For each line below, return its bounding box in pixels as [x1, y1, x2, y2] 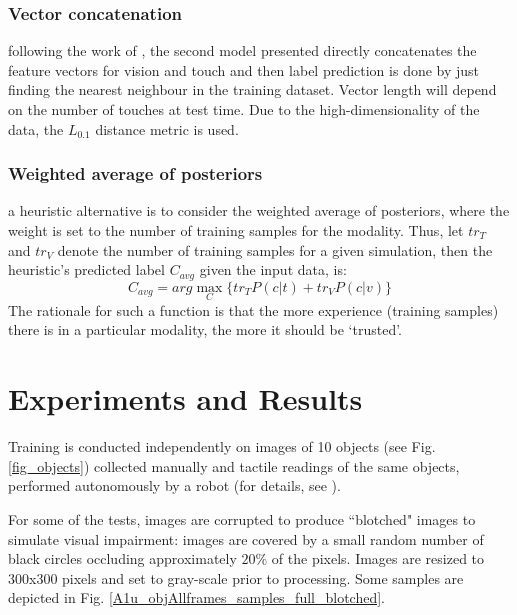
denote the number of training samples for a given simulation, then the [57, 239, 493, 260]
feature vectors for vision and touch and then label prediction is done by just [8, 59, 480, 80]
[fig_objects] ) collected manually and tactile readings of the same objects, [8, 455, 460, 476]
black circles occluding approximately [8, 548, 237, 569]
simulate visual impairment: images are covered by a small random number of [8, 528, 484, 549]
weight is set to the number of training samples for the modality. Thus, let [8, 220, 464, 240]
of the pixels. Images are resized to [271, 548, 485, 569]
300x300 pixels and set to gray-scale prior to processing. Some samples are [8, 567, 464, 588]
